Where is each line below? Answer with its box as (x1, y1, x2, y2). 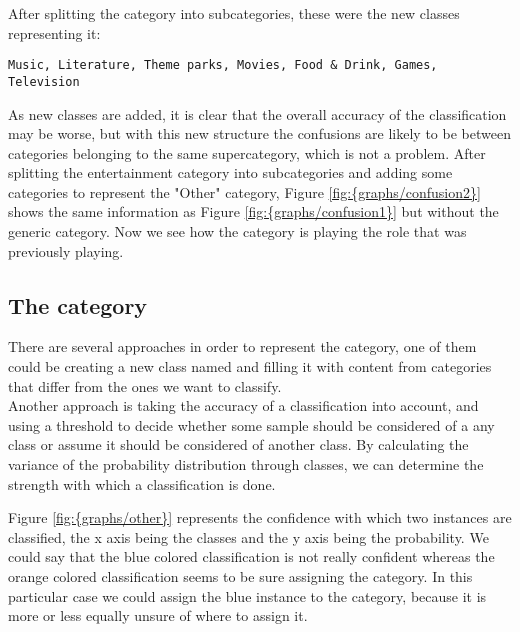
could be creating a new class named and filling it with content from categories (8, 356, 492, 377)
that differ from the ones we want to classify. (8, 375, 282, 396)
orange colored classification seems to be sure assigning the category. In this (8, 565, 473, 586)
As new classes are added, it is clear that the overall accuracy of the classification (8, 103, 507, 124)
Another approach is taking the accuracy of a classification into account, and (8, 395, 479, 416)
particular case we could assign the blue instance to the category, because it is (8, 585, 487, 606)
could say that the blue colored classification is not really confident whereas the (8, 546, 495, 567)
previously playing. (8, 240, 124, 261)
